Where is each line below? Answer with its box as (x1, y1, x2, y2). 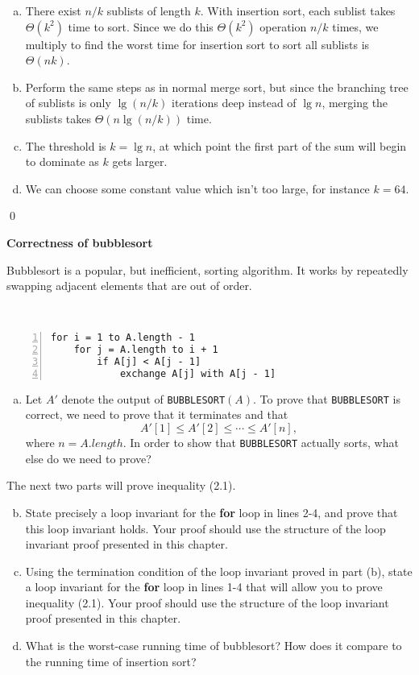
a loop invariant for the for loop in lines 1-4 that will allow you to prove (25, 578, 383, 595)
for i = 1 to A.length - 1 (51, 332, 195, 344)
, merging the (322, 94, 388, 111)
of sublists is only (25, 94, 111, 111)
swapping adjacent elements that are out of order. (6, 277, 252, 294)
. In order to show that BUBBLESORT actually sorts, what (122, 434, 399, 451)
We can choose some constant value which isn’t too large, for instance (25, 180, 370, 197)
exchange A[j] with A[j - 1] (119, 367, 276, 379)
